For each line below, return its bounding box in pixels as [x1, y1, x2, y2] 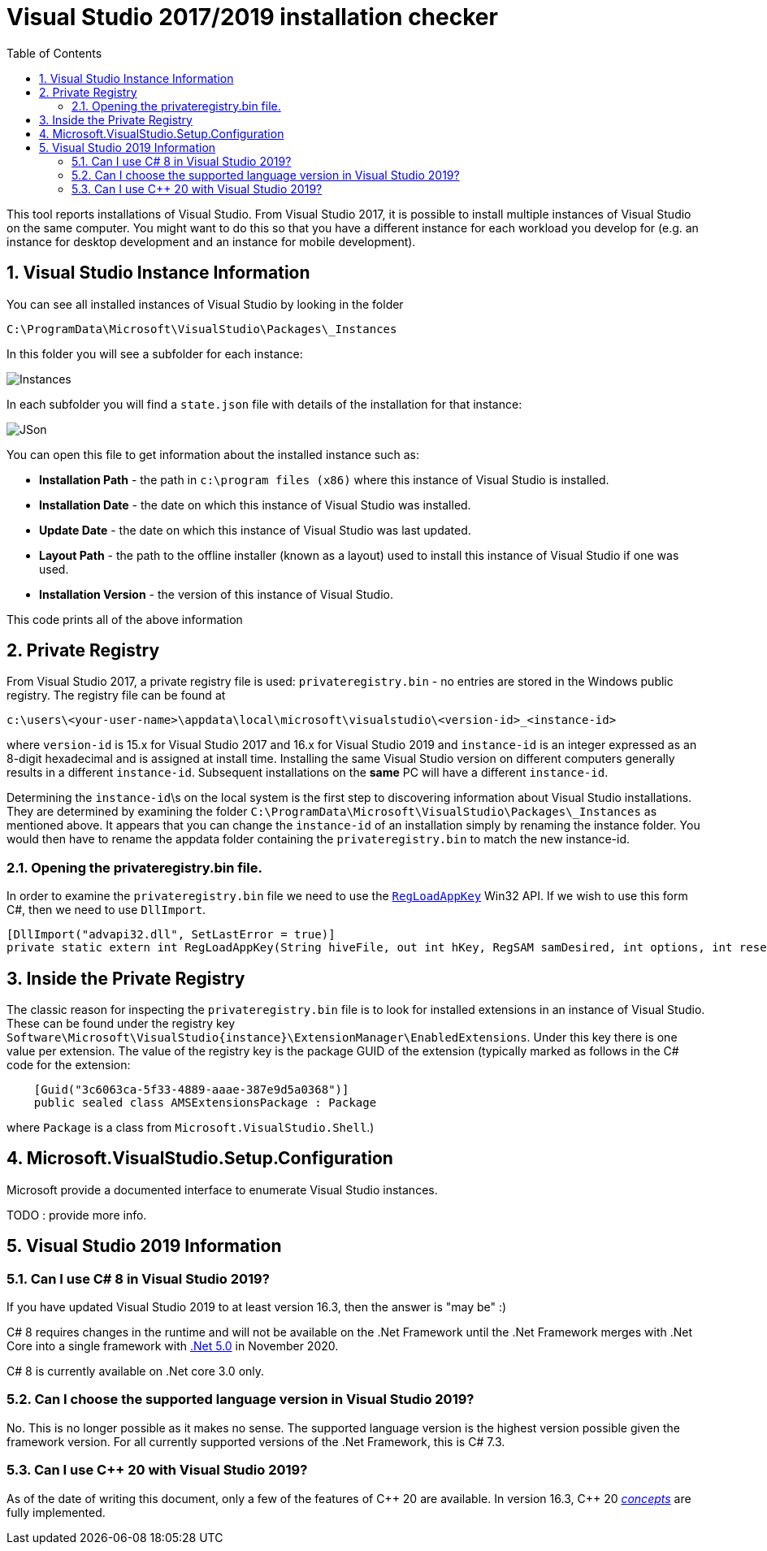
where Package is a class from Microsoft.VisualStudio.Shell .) [6, 1120, 375, 1135]
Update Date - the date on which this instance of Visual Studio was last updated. [39, 522, 471, 537]
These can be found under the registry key [6, 1016, 236, 1031]
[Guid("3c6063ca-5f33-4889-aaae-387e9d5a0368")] [33, 1083, 349, 1097]
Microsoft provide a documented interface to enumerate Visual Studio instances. [6, 1182, 438, 1197]
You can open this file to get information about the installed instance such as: [6, 447, 419, 461]
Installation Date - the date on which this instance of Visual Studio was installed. [39, 497, 471, 512]
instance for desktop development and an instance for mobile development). [6, 234, 416, 249]
